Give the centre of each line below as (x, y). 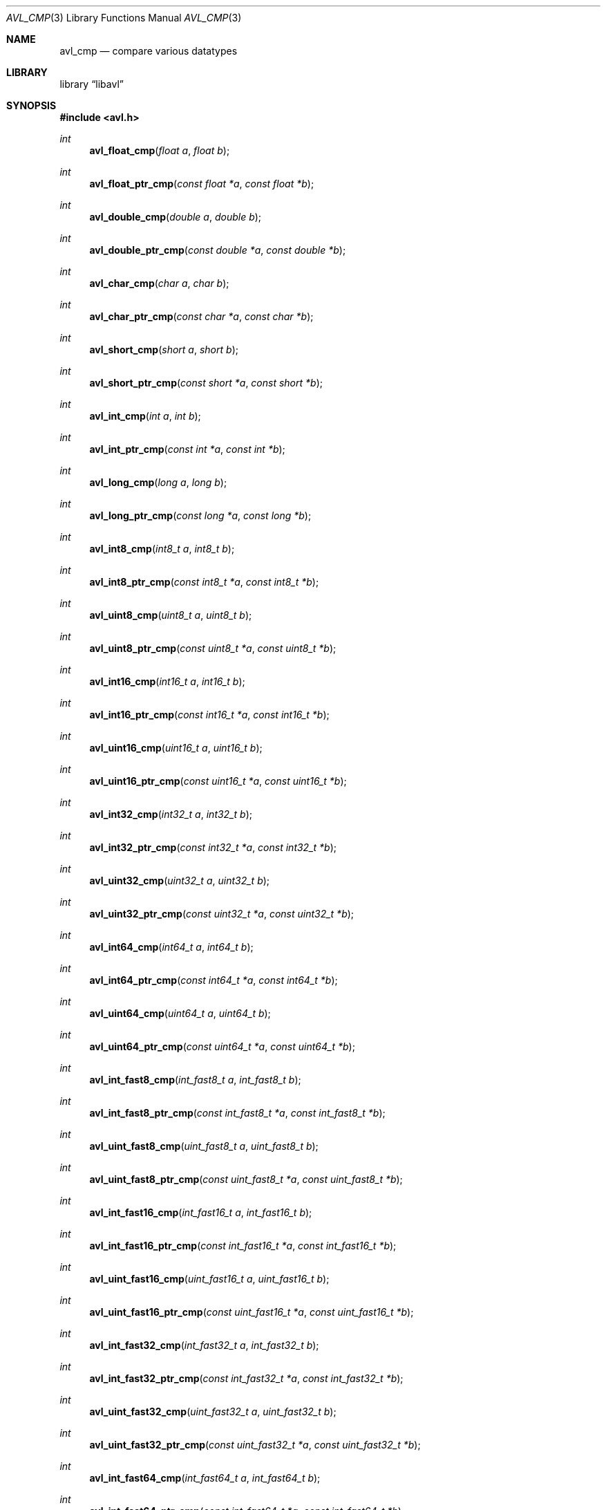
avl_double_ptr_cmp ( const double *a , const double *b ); (218, 250)
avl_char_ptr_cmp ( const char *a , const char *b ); (201, 316)
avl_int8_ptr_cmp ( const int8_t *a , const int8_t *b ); (204, 582)
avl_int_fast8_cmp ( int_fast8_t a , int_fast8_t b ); (195, 1080)
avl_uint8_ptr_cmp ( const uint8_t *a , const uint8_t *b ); (213, 648)
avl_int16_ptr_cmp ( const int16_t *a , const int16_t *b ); (209, 715)
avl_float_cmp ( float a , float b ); (160, 150)
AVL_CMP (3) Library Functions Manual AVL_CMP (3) (124, 18)
